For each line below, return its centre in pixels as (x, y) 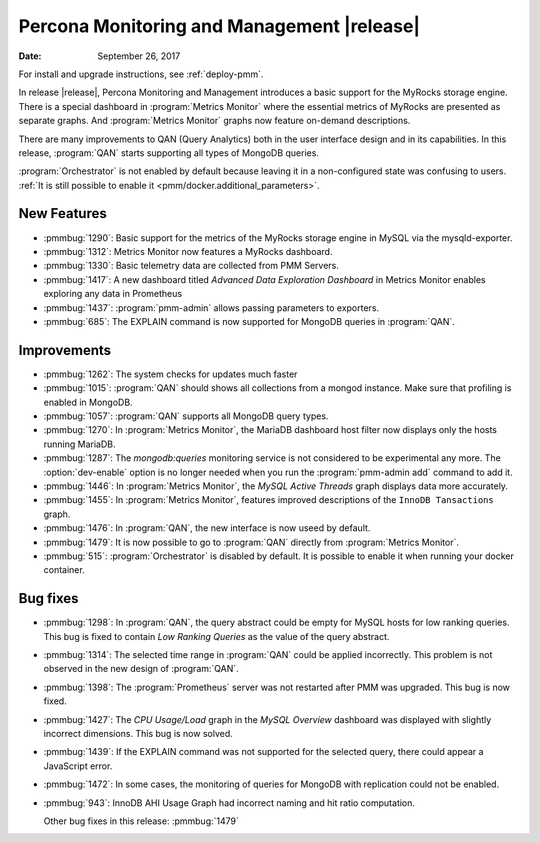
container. (64, 570)
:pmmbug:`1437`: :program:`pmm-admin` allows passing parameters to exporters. (211, 307)
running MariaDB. (79, 444)
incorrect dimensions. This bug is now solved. (138, 733)
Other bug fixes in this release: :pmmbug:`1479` (141, 821)
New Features (62, 213)
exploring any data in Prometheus (113, 294)
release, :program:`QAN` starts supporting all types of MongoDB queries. (169, 152)
